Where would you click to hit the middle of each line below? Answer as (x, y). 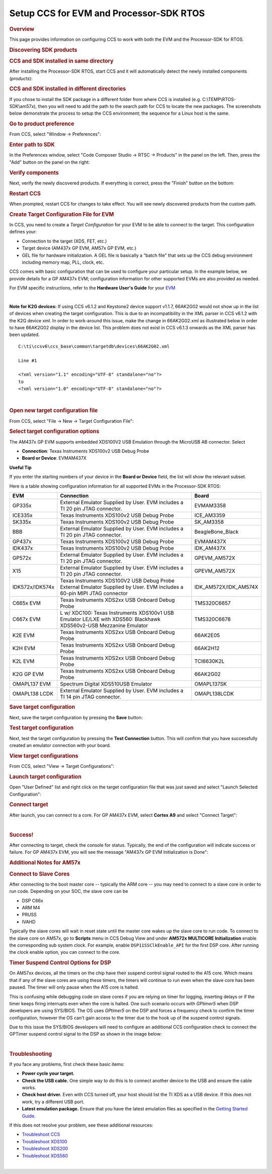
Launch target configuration (45, 776)
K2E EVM (23, 635)
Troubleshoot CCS (41, 1135)
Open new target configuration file (54, 411)
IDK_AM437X (210, 548)
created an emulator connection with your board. (60, 746)
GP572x (22, 558)
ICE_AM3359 (210, 515)
